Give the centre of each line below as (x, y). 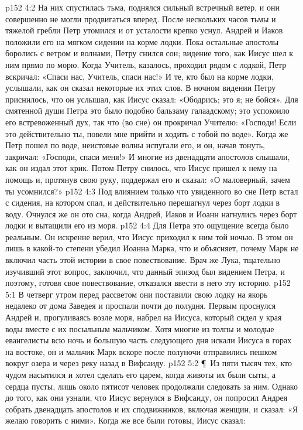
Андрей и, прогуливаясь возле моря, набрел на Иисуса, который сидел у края (144, 317)
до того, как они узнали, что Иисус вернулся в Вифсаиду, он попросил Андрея (147, 397)
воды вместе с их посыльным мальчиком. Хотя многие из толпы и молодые (140, 328)
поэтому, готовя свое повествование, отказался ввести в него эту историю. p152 (148, 283)
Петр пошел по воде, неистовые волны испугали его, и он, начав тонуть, (135, 145)
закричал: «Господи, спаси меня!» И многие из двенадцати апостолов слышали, (148, 156)
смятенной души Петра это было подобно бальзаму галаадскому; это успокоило (147, 110)
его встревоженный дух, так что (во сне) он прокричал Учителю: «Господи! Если (151, 122)
